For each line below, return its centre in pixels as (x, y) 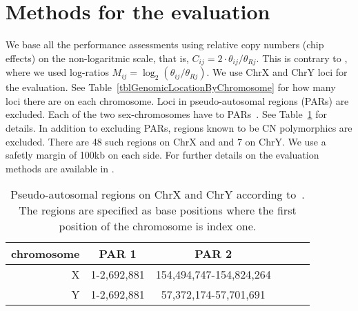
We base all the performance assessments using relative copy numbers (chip (165, 44)
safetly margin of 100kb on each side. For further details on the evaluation (162, 155)
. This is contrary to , (302, 58)
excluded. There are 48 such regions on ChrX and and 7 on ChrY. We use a (166, 141)
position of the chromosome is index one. (158, 226)
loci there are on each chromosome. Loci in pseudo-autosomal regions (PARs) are (177, 100)
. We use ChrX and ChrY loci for (277, 72)
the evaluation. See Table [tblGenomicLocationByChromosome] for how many (171, 87)
